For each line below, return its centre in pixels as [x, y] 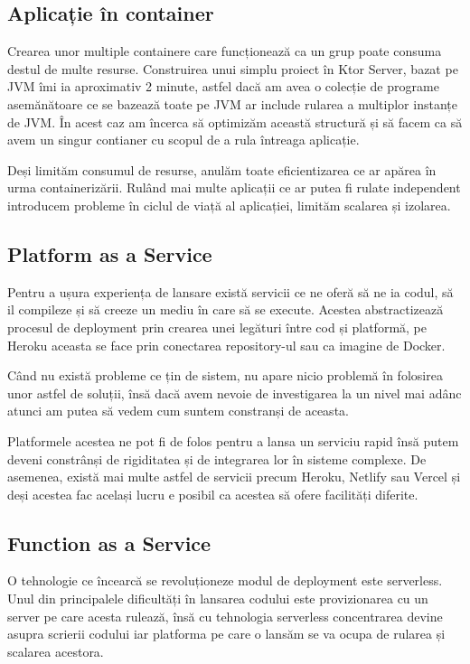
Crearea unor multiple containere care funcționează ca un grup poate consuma [225, 51]
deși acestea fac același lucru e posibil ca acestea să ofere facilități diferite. [213, 494]
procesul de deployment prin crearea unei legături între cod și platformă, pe [217, 327]
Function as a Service [109, 542]
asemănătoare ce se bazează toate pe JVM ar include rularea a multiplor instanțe [232, 103]
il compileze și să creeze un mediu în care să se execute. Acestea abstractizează [226, 309]
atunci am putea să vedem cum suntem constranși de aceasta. [178, 411]
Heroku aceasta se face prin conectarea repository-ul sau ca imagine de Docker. [226, 345]
